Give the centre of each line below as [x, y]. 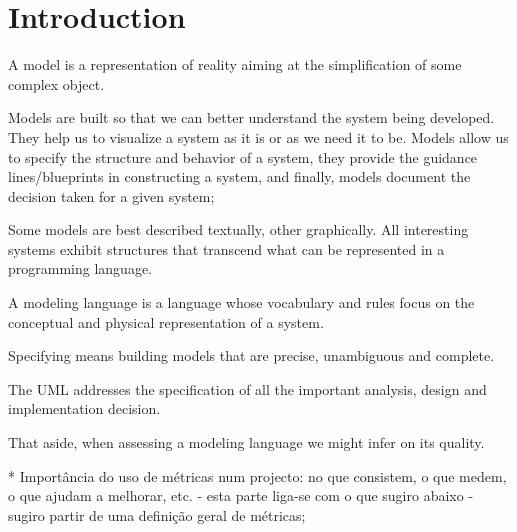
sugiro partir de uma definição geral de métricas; [157, 514]
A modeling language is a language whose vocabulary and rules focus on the [241, 302]
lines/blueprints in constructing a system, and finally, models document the [239, 176]
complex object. [56, 83]
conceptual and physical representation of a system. [166, 321]
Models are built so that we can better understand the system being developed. [251, 117]
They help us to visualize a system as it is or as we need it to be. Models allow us [258, 136]
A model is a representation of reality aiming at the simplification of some [235, 64]
